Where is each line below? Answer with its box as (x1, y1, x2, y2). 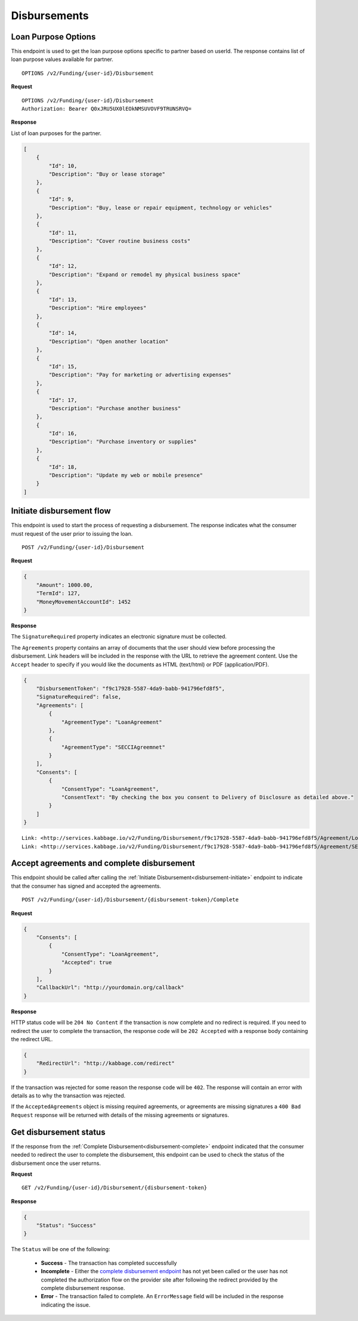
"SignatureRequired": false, (36, 693, 122, 701)
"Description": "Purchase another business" (48, 405, 181, 412)
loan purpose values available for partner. (11, 56, 113, 63)
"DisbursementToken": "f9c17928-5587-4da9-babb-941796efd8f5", (36, 685, 226, 692)
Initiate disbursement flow (11, 506, 111, 516)
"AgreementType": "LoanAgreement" (61, 718, 162, 726)
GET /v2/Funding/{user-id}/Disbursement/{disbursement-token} (21, 1184, 208, 1191)
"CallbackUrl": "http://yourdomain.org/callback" (36, 984, 184, 991)
